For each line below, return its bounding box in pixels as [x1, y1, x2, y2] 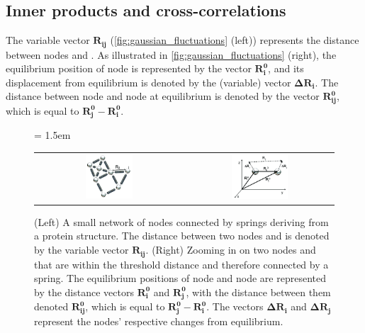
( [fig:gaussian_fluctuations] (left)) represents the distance [110, 33, 359, 47]
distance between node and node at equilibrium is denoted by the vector [6, 89, 320, 103]
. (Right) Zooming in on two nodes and [145, 242, 316, 257]
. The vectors [206, 299, 264, 314]
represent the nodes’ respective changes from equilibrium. [34, 313, 283, 328]
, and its [268, 61, 304, 76]
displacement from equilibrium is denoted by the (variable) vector [6, 74, 291, 89]
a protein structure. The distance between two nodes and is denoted [34, 228, 330, 243]
